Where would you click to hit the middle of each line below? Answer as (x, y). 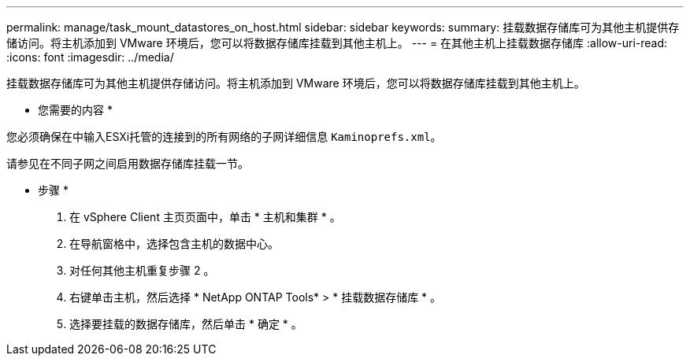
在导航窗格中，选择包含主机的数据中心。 (174, 244)
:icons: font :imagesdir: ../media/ (90, 57)
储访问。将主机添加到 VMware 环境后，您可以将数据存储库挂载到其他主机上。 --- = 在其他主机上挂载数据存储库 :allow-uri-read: (337, 43)
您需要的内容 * (75, 110)
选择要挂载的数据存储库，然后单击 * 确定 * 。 (186, 324)
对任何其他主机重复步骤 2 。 (142, 270)
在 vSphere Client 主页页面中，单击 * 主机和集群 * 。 (205, 217)
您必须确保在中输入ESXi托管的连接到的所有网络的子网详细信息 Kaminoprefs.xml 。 (224, 137)
